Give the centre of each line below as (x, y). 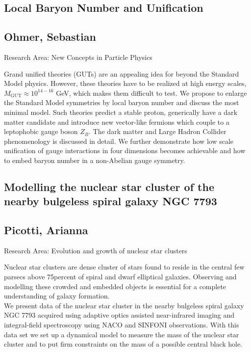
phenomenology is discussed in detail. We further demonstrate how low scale (119, 141)
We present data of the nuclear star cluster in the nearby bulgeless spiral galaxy (124, 305)
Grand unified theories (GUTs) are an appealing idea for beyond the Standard (122, 73)
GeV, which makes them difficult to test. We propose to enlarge (151, 93)
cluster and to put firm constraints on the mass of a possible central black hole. (123, 344)
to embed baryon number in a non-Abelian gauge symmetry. (95, 160)
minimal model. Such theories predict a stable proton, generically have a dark (121, 112)
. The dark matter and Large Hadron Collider (158, 131)
